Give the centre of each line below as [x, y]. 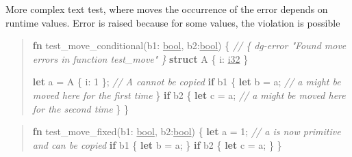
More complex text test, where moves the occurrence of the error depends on [167, 9]
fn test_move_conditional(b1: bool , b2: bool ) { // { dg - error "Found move [189, 45]
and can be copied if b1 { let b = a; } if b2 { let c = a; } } [157, 144]
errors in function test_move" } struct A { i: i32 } [140, 58]
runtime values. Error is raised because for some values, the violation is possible [173, 22]
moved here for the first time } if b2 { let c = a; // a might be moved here [189, 95]
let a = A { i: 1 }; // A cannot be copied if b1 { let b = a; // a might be [187, 82]
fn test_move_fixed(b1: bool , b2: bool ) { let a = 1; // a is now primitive [187, 131]
